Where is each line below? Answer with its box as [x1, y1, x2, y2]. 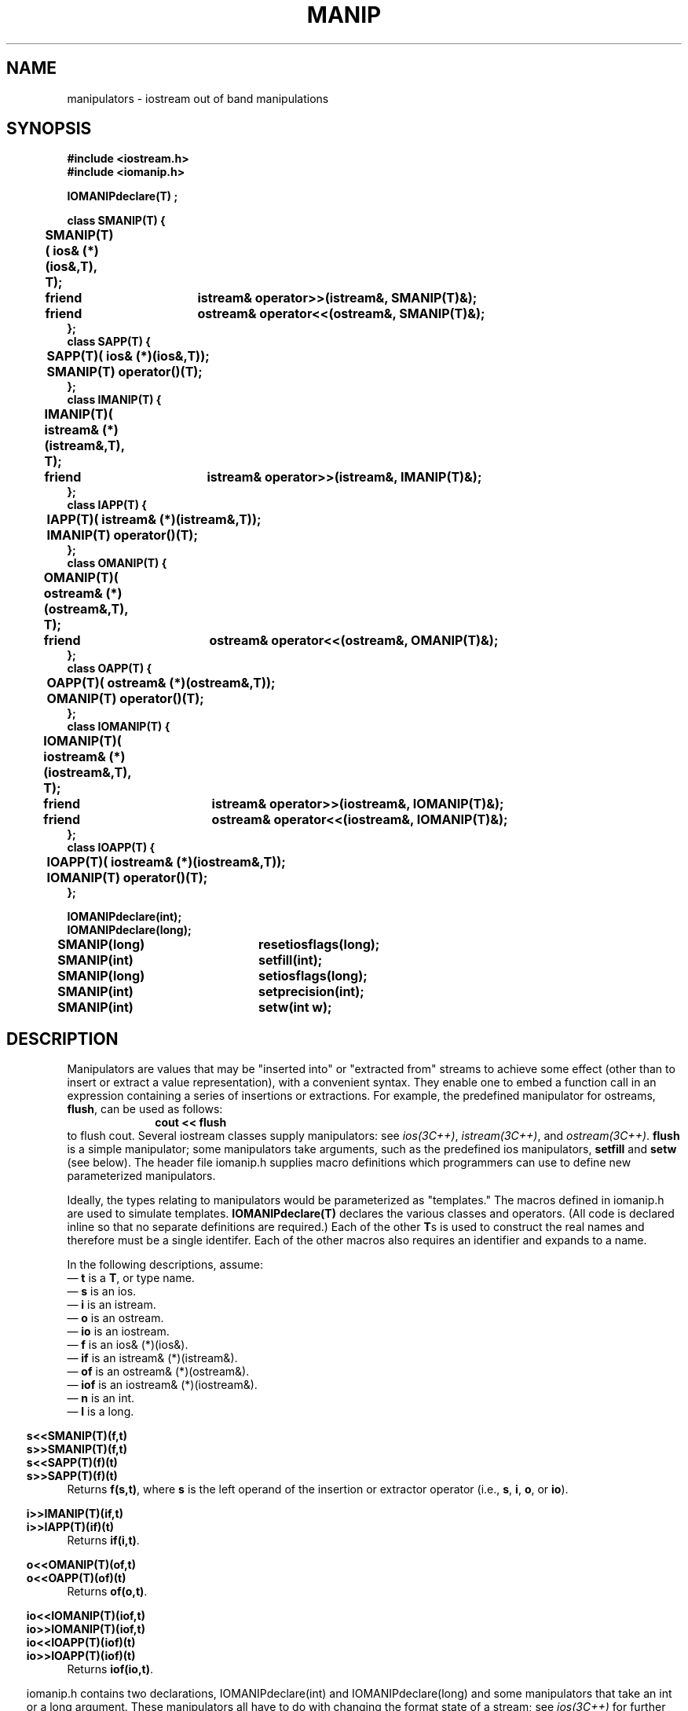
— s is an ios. [67, 1284, 137, 1299]
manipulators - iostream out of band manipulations [67, 91, 329, 105]
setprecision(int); [258, 984, 364, 1000]
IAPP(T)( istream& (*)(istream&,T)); [46, 511, 262, 528]
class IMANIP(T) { [67, 393, 162, 407]
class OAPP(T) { [67, 661, 152, 676]
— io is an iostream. [67, 1324, 170, 1339]
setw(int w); [258, 999, 332, 1016]
